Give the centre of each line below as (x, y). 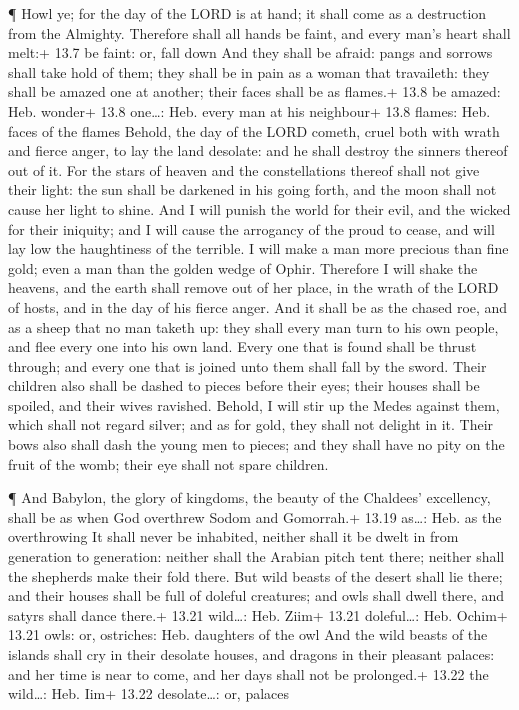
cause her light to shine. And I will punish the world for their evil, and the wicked (259, 208)
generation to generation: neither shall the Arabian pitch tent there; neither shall (256, 556)
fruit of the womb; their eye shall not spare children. (168, 463)
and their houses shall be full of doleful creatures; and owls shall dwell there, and (256, 595)
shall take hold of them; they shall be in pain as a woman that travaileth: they (249, 71)
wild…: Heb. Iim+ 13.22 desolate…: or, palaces (149, 693)
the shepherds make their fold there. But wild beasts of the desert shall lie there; (255, 575)
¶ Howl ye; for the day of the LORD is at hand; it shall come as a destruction (247, 13)
